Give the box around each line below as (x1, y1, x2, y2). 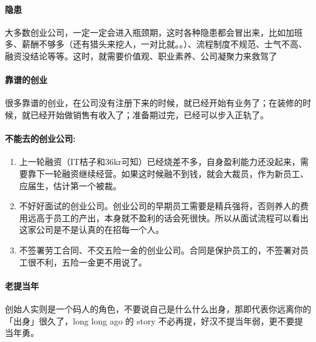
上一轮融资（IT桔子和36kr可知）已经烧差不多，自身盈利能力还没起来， (19, 155, 300, 168)
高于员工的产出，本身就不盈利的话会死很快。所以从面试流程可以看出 (36, 211, 309, 224)
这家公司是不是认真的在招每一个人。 (19, 223, 164, 236)
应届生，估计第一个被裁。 (19, 179, 122, 192)
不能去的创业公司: (5, 132, 76, 145)
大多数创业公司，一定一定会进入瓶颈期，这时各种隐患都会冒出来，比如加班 (5, 25, 303, 38)
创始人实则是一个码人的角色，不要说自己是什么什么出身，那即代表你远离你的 (5, 302, 311, 315)
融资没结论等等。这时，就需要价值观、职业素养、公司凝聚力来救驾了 (5, 49, 277, 62)
